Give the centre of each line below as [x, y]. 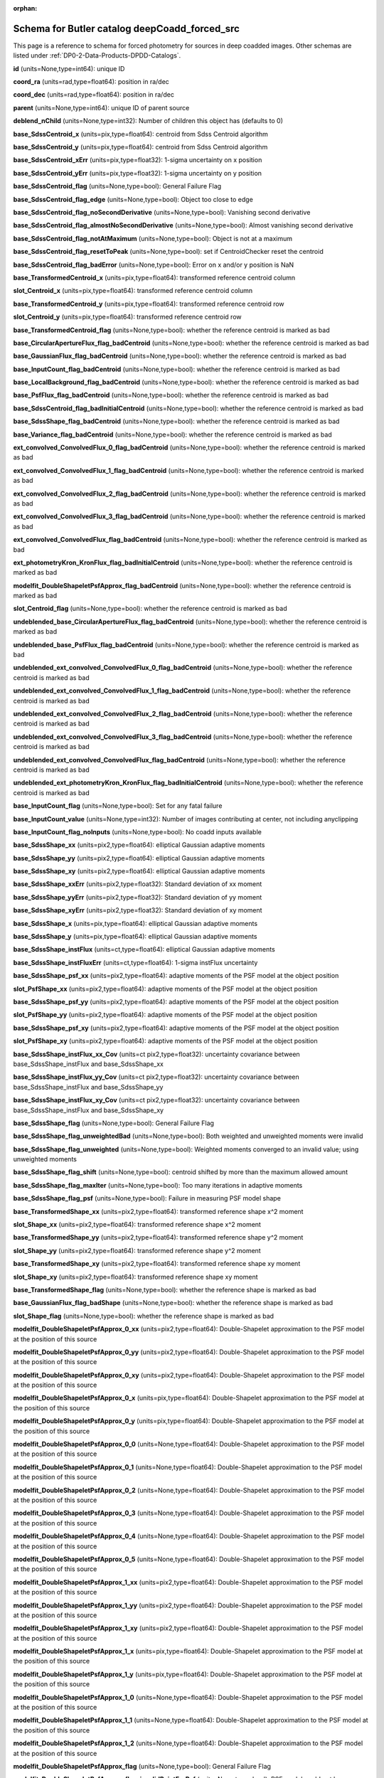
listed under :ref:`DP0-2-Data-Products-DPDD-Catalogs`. [97, 55]
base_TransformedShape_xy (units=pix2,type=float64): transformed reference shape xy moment [157, 1264]
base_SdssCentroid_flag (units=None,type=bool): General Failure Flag [117, 186]
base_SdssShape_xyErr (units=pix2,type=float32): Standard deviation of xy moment [138, 910]
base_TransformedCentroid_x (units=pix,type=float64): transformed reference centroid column [154, 277]
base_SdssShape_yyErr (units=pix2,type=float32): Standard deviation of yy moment [138, 897]
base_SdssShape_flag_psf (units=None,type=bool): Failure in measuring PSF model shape [147, 1198]
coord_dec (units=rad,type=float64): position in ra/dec [94, 95]
